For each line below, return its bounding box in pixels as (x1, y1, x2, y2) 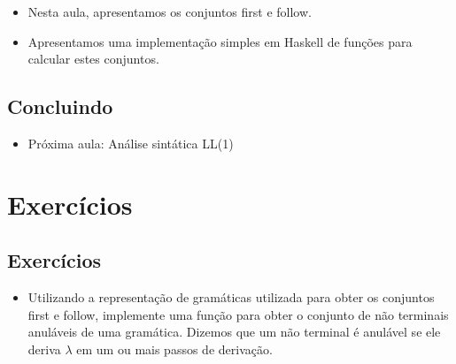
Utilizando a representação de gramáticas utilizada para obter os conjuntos (27, 288, 435, 307)
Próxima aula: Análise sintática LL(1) (27, 133, 234, 152)
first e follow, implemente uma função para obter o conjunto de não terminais (27, 305, 449, 323)
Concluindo (7, 93, 113, 120)
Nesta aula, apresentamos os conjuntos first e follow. (27, 3, 312, 20)
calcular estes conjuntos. (27, 49, 159, 68)
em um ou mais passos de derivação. (76, 339, 273, 358)
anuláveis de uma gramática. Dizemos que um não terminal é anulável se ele (27, 322, 441, 341)
